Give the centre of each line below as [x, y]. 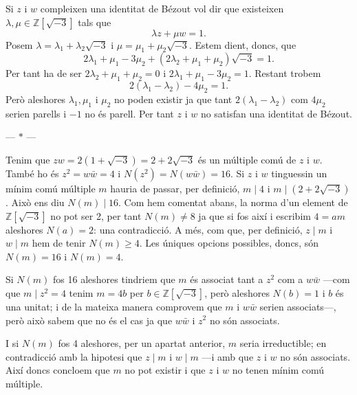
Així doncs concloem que [58, 370]
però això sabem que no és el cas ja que [89, 320]
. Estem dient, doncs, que [242, 44]
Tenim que [28, 159]
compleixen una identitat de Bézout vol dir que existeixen [162, 8]
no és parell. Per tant [129, 113]
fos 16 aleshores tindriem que [114, 279]
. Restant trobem [285, 73]
